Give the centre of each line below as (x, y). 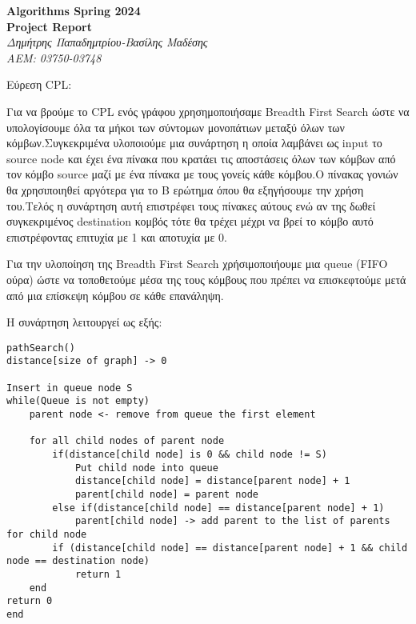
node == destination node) (78, 561)
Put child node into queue (146, 468)
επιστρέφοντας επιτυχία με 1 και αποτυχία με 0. (117, 236)
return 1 (98, 574)
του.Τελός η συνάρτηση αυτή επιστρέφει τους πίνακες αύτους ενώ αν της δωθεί (191, 205)
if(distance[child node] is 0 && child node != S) (190, 454)
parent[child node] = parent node (166, 494)
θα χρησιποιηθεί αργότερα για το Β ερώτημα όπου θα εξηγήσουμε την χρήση (185, 189)
